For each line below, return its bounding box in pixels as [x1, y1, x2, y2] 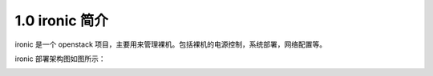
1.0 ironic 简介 [14, 12, 108, 29]
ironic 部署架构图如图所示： [14, 54, 106, 63]
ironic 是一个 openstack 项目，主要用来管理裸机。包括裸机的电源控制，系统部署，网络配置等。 [14, 40, 327, 49]
